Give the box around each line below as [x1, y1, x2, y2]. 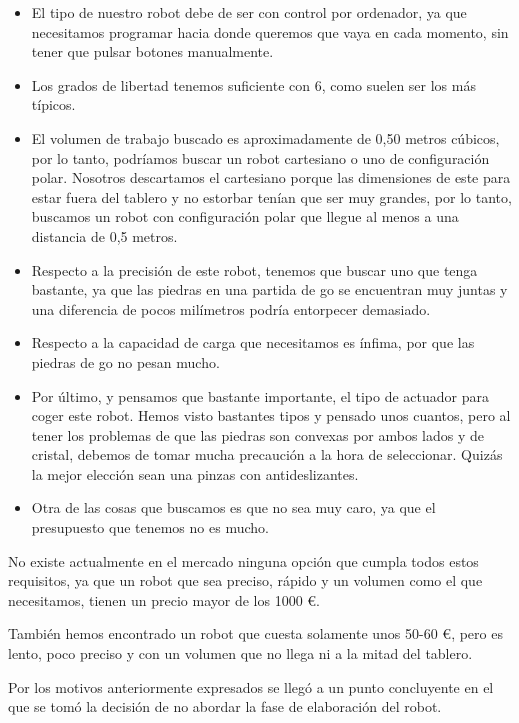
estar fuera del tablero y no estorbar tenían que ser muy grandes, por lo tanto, [31, 186, 512, 207]
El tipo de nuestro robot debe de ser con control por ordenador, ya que [31, 2, 467, 22]
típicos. [31, 94, 76, 115]
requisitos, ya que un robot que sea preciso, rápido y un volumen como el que [8, 570, 483, 591]
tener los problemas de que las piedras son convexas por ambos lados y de [31, 424, 485, 445]
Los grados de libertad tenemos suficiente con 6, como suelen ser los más [31, 74, 476, 95]
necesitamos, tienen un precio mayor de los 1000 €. [8, 589, 320, 610]
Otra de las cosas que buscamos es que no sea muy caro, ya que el [31, 497, 436, 518]
